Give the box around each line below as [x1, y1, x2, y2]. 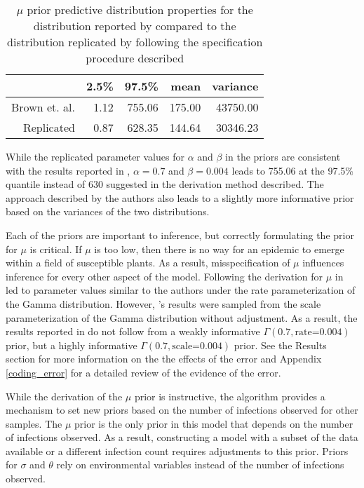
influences [302, 255, 344, 270]
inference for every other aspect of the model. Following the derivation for [6, 269, 323, 283]
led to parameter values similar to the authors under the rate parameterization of [6, 283, 356, 297]
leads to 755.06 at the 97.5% [231, 163, 354, 177]
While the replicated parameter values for [6, 149, 184, 163]
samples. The [6, 416, 62, 431]
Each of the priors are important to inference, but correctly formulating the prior [6, 227, 354, 242]
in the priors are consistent [225, 149, 341, 163]
